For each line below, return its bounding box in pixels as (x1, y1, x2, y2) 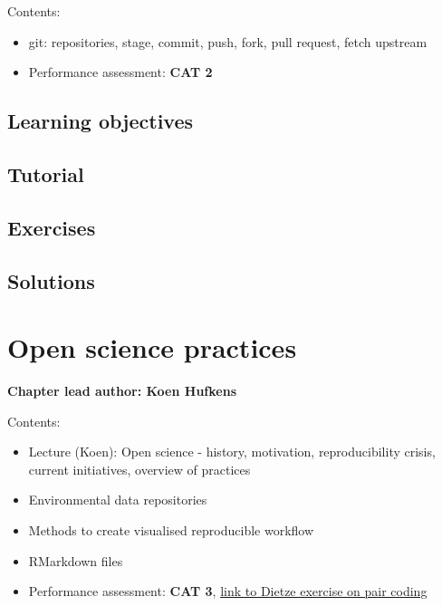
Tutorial (7, 159, 84, 188)
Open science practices (7, 329, 297, 366)
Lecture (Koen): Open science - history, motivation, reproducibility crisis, (28, 442, 436, 461)
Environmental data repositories (28, 490, 207, 509)
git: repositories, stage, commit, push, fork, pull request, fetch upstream (28, 32, 428, 51)
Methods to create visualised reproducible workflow (28, 521, 314, 539)
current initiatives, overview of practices (28, 459, 251, 478)
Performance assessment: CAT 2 (28, 63, 213, 82)
